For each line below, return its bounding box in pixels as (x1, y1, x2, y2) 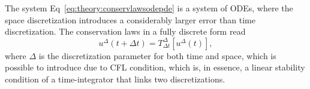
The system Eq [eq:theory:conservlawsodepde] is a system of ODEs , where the (5, 2, 293, 14)
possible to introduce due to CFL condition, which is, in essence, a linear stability (5, 61, 305, 73)
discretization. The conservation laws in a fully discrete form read (5, 25, 246, 38)
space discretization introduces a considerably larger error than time (5, 13, 255, 26)
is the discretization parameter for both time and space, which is (38, 49, 276, 62)
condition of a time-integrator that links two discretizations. (5, 72, 225, 85)
